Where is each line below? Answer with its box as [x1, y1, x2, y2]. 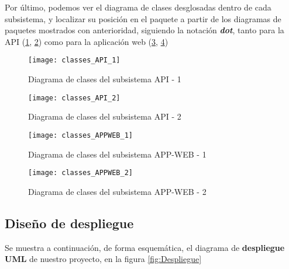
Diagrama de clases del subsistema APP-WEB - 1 [28, 148, 207, 160]
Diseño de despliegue [5, 214, 134, 232]
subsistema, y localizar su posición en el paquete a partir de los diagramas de [5, 12, 281, 25]
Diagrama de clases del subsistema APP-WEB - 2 [28, 185, 207, 197]
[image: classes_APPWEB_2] [28, 169, 133, 177]
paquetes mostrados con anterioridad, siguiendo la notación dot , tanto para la [5, 24, 284, 36]
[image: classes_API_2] [28, 93, 121, 102]
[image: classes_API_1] [28, 56, 121, 65]
